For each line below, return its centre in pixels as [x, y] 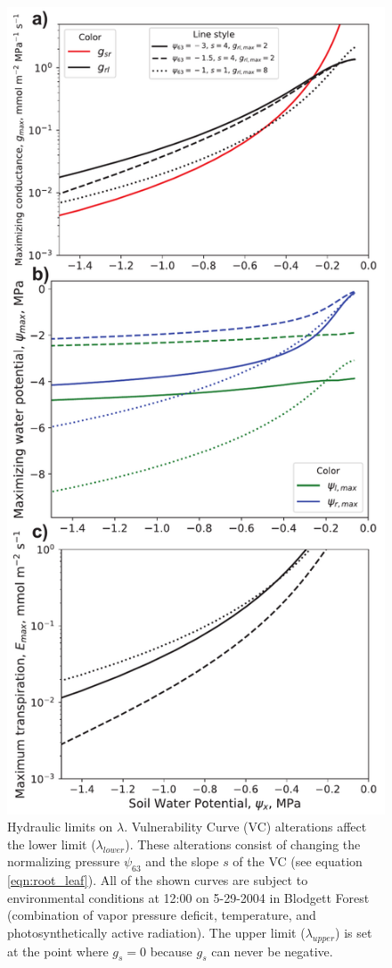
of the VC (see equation [298, 861]
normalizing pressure [64, 861]
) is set [354, 932]
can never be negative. [272, 951]
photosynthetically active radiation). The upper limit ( [156, 932]
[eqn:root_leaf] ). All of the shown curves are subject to [158, 880]
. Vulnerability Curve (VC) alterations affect [245, 827]
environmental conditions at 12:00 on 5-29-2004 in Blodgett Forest [188, 897]
